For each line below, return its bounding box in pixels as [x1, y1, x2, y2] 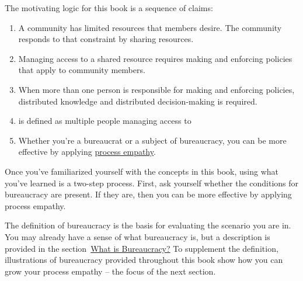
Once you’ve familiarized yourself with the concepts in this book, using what [5, 165, 279, 177]
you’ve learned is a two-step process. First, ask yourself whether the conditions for [5, 176, 299, 189]
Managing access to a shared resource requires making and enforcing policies [18, 52, 292, 64]
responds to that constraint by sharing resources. [18, 33, 194, 45]
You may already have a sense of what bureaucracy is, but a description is [5, 230, 270, 242]
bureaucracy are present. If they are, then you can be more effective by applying [5, 188, 292, 200]
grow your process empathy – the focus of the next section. [5, 265, 216, 277]
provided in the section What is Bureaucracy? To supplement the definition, [5, 242, 278, 254]
